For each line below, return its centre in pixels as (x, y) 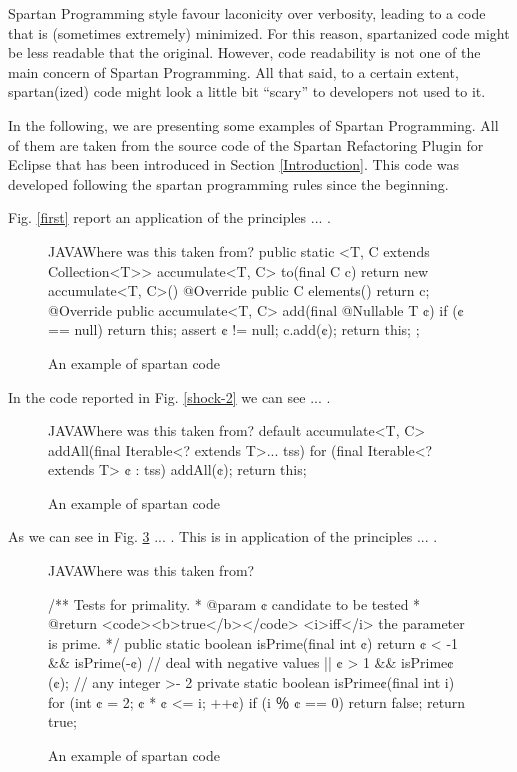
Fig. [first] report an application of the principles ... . (169, 217)
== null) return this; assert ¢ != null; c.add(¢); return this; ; (234, 329)
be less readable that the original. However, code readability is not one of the (244, 52)
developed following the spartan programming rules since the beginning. (228, 183)
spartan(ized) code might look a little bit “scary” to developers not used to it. (247, 91)
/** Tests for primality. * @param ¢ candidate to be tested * (234, 603)
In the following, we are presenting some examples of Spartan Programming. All (253, 124)
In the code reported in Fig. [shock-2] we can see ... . (169, 396)
